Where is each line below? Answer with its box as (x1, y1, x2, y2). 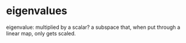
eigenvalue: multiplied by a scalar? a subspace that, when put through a (6, 24, 181, 31)
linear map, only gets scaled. (6, 29, 77, 37)
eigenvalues (6, 4, 68, 18)
